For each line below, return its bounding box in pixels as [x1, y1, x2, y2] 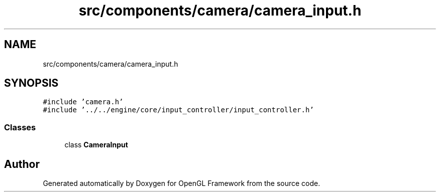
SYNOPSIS [4, 77, 59, 90]
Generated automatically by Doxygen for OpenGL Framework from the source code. [43, 179, 320, 188]
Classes [4, 122, 36, 132]
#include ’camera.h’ [43, 98, 124, 106]
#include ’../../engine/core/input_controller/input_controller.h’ [43, 106, 314, 114]
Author [4, 157, 40, 170]
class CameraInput [64, 140, 128, 149]
